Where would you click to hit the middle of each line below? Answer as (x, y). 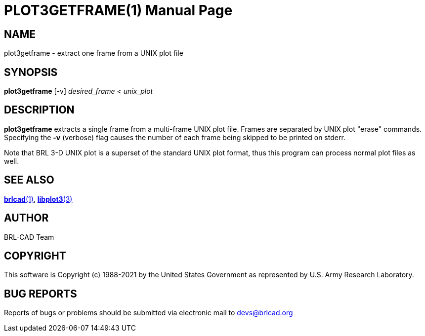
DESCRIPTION (39, 110)
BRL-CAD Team (29, 237)
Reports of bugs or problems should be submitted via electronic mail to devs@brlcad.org (149, 313)
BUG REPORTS (41, 294)
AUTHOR (26, 218)
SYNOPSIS (31, 72)
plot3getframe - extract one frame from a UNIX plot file (94, 53)
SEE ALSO (29, 180)
